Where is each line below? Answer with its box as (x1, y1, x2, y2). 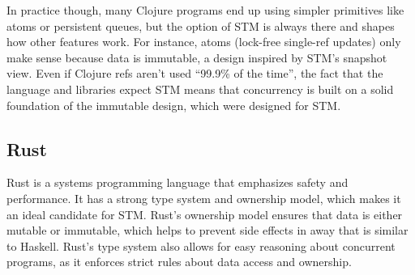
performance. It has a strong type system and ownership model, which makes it (6, 189, 401, 206)
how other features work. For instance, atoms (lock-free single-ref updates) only (6, 33, 401, 50)
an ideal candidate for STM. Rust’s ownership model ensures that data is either (6, 205, 403, 222)
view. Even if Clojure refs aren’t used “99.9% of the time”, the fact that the (6, 65, 383, 82)
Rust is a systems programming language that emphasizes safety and (6, 174, 349, 191)
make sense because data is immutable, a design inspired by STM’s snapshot (6, 49, 387, 66)
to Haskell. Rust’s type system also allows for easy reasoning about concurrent (6, 237, 396, 254)
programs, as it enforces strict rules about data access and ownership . (6, 253, 352, 270)
